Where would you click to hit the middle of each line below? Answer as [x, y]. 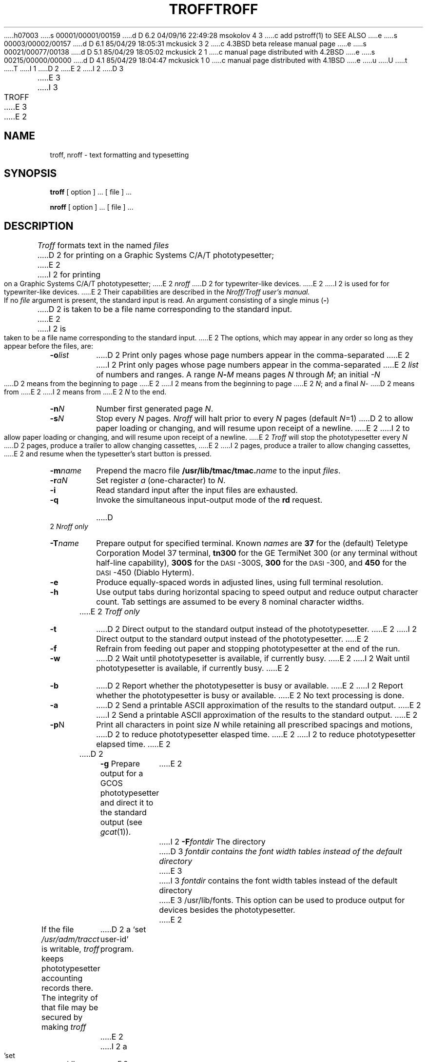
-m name [66, 471]
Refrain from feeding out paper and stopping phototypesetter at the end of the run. [248, 649]
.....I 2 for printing [69, 275]
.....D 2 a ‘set [123, 930]
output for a [122, 774]
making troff [64, 1027]
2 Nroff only [69, 527]
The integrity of [70, 998]
